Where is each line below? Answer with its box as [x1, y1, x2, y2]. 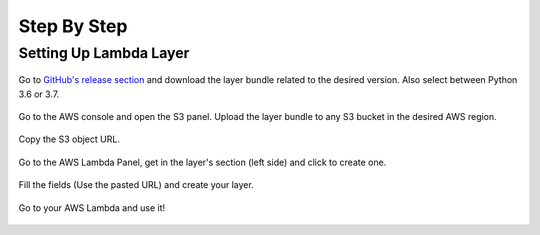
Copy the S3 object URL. [18, 133, 120, 145]
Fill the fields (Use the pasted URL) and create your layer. [18, 179, 254, 191]
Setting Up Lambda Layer [18, 44, 190, 62]
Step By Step [18, 15, 128, 37]
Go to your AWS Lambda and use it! [18, 201, 166, 214]
